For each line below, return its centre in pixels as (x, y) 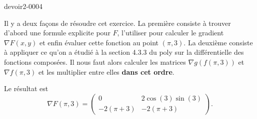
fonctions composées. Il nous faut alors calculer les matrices (95, 61)
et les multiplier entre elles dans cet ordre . (106, 71)
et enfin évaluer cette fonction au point (99, 42)
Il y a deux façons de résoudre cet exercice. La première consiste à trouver (117, 23)
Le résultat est (26, 88)
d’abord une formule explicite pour (57, 33)
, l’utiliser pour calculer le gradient (170, 33)
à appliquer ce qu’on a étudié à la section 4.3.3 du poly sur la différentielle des (124, 52)
